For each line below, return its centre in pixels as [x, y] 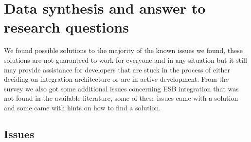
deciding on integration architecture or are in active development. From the [117, 79]
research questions [66, 27]
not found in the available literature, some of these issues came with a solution [121, 98]
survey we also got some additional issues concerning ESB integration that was [121, 88]
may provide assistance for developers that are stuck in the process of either [117, 69]
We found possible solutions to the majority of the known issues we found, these [124, 50]
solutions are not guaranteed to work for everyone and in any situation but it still [125, 60]
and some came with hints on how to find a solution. [82, 107]
